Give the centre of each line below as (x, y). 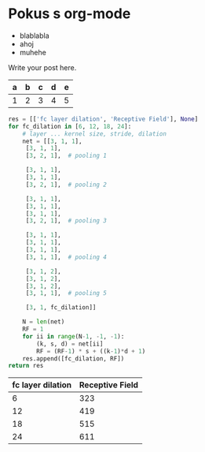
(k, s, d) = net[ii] (70, 344)
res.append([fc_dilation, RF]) (73, 359)
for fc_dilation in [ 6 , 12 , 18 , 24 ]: (70, 126)
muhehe (33, 52)
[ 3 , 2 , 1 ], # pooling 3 (66, 221)
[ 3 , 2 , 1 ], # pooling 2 (66, 185)
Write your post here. (42, 67)
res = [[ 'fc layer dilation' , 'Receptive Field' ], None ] (103, 119)
